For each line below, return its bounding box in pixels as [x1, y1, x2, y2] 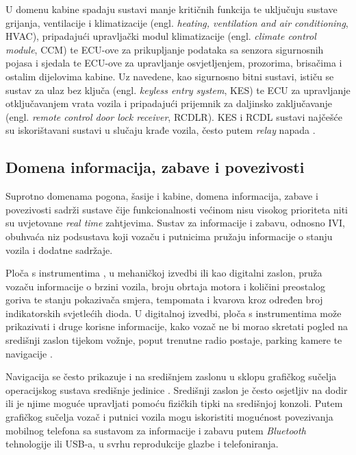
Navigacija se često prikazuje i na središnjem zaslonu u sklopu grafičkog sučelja [5, 369, 337, 384]
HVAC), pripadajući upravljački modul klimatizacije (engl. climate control [5, 29, 316, 43]
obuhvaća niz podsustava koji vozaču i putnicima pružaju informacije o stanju [5, 229, 333, 243]
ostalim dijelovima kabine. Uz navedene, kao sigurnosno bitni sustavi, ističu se [5, 69, 334, 83]
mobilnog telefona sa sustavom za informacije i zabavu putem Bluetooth [5, 423, 306, 437]
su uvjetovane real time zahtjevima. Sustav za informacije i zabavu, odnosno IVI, [5, 215, 345, 230]
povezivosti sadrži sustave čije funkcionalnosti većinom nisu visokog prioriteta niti [5, 202, 348, 216]
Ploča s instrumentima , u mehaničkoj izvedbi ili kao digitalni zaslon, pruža [5, 266, 322, 280]
